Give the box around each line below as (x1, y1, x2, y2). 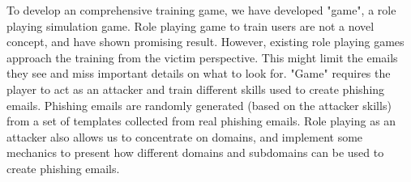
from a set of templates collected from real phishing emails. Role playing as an (6, 112, 396, 129)
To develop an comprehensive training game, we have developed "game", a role (6, 2, 396, 18)
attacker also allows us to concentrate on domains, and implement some (6, 128, 363, 145)
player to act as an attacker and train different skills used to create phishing (6, 80, 385, 97)
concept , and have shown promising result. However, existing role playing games (6, 33, 405, 50)
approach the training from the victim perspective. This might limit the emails (6, 49, 398, 66)
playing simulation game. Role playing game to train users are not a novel (6, 17, 375, 34)
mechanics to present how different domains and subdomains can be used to (6, 144, 384, 161)
